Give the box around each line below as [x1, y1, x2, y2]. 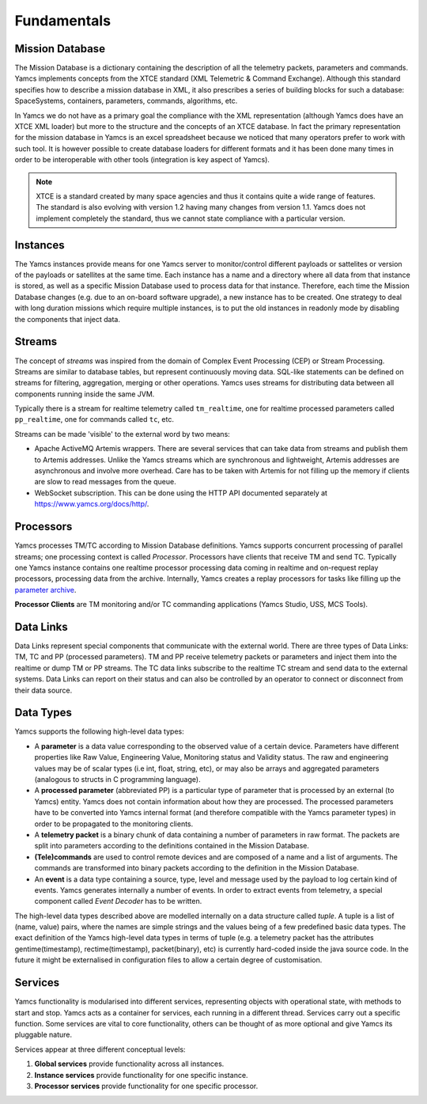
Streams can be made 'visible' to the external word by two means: [14, 429, 231, 438]
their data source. [14, 685, 73, 695]
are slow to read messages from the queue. [34, 477, 177, 487]
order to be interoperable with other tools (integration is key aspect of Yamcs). [14, 155, 270, 165]
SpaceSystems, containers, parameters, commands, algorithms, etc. [14, 96, 238, 106]
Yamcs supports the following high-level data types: [14, 727, 185, 736]
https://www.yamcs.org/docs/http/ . [34, 499, 149, 509]
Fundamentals [14, 12, 111, 29]
